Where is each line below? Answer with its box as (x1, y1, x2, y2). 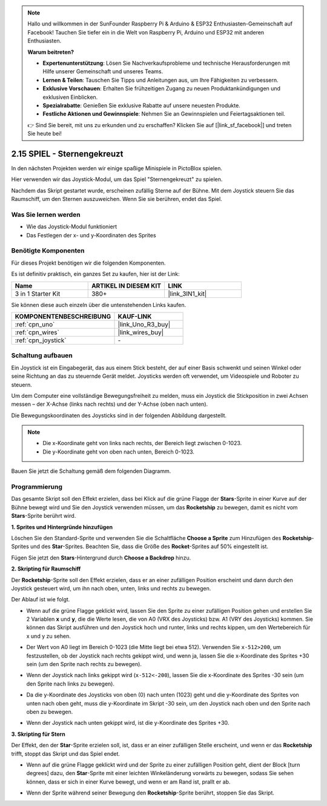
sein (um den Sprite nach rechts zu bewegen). (26, 661, 142, 668)
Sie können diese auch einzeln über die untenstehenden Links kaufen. (11, 301, 187, 308)
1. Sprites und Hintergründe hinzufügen (11, 523, 113, 530)
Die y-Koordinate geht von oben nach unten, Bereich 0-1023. (42, 448, 195, 455)
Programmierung (11, 483, 63, 491)
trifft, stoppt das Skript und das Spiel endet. (11, 750, 121, 757)
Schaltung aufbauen (11, 351, 73, 360)
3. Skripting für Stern (11, 730, 66, 738)
